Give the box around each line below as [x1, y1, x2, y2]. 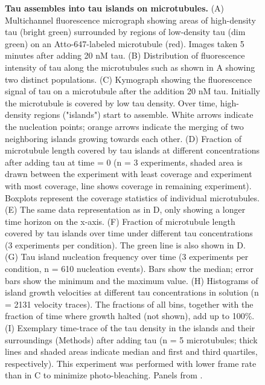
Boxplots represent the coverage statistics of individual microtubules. [5, 191, 260, 204]
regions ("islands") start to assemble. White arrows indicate [34, 108, 254, 121]
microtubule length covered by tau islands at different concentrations [5, 144, 260, 157]
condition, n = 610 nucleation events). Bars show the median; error [5, 262, 254, 275]
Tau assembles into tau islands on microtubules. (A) [5, 2, 225, 14]
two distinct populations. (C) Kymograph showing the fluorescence [5, 73, 252, 85]
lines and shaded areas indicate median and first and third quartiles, [5, 345, 258, 358]
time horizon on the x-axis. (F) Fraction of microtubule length [5, 215, 235, 227]
